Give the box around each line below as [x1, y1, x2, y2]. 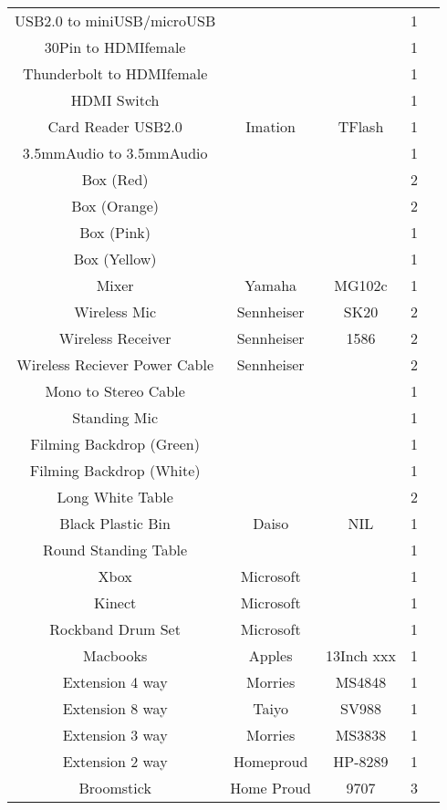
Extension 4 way [62, 671, 168, 692]
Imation [245, 116, 296, 137]
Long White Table [57, 486, 173, 507]
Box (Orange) [71, 195, 160, 216]
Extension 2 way [62, 751, 168, 772]
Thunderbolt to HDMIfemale [22, 63, 208, 84]
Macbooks [82, 645, 148, 666]
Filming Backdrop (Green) [30, 433, 200, 454]
